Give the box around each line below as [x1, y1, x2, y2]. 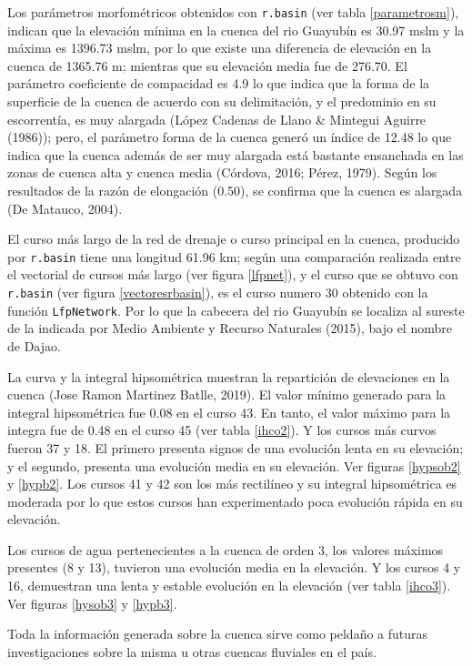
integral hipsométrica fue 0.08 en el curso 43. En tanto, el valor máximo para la [7, 402, 451, 421]
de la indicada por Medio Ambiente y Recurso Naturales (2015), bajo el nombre [7, 318, 452, 338]
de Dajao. [7, 336, 61, 355]
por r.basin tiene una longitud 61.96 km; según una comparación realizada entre [7, 247, 461, 266]
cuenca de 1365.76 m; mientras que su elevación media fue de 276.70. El [7, 56, 407, 75]
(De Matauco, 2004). [7, 198, 123, 217]
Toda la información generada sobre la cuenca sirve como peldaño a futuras [7, 624, 428, 643]
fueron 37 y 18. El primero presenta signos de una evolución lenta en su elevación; [7, 438, 464, 457]
